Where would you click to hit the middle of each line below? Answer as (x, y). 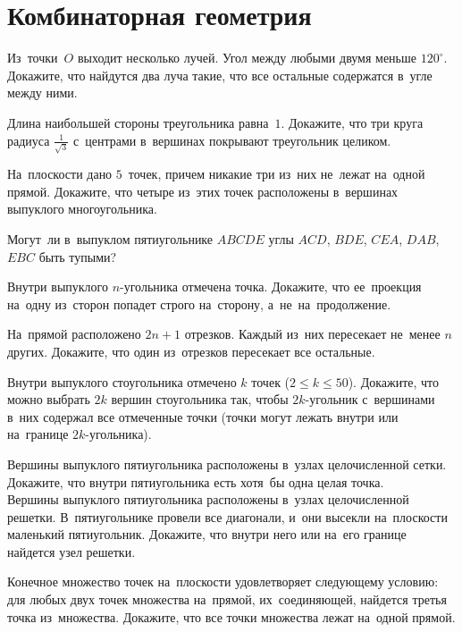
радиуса (29, 140)
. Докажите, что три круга (352, 122)
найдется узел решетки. (71, 551)
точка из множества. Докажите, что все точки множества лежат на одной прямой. (231, 616)
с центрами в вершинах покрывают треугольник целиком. (232, 140)
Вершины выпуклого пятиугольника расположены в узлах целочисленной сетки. (227, 463)
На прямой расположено (74, 334)
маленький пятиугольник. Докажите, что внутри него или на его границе (207, 534)
